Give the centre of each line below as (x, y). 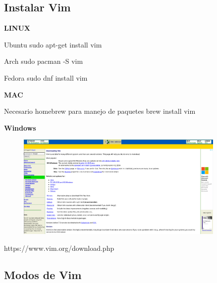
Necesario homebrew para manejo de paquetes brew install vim (100, 111)
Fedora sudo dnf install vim (46, 77)
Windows (20, 127)
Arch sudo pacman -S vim (44, 61)
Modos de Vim (43, 274)
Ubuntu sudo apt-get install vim (53, 44)
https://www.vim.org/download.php (59, 248)
